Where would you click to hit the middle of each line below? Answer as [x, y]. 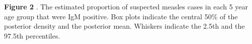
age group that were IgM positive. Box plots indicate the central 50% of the [121, 16]
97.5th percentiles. [32, 35]
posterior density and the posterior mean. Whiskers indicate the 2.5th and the [124, 26]
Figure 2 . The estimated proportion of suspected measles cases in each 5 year [126, 6]
